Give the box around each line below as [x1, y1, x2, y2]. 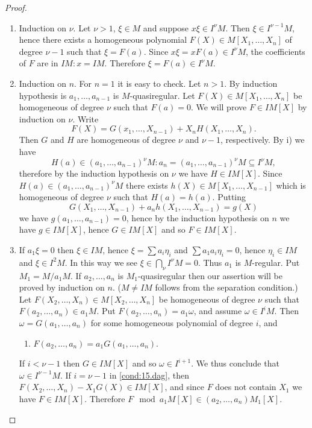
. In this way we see [64, 256, 137, 268]
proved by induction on [19, 281, 105, 294]
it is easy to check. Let [117, 77, 201, 89]
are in [37, 57, 58, 69]
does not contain [215, 380, 276, 393]
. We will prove [191, 101, 247, 113]
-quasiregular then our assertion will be [137, 269, 282, 282]
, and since [164, 380, 205, 393]
